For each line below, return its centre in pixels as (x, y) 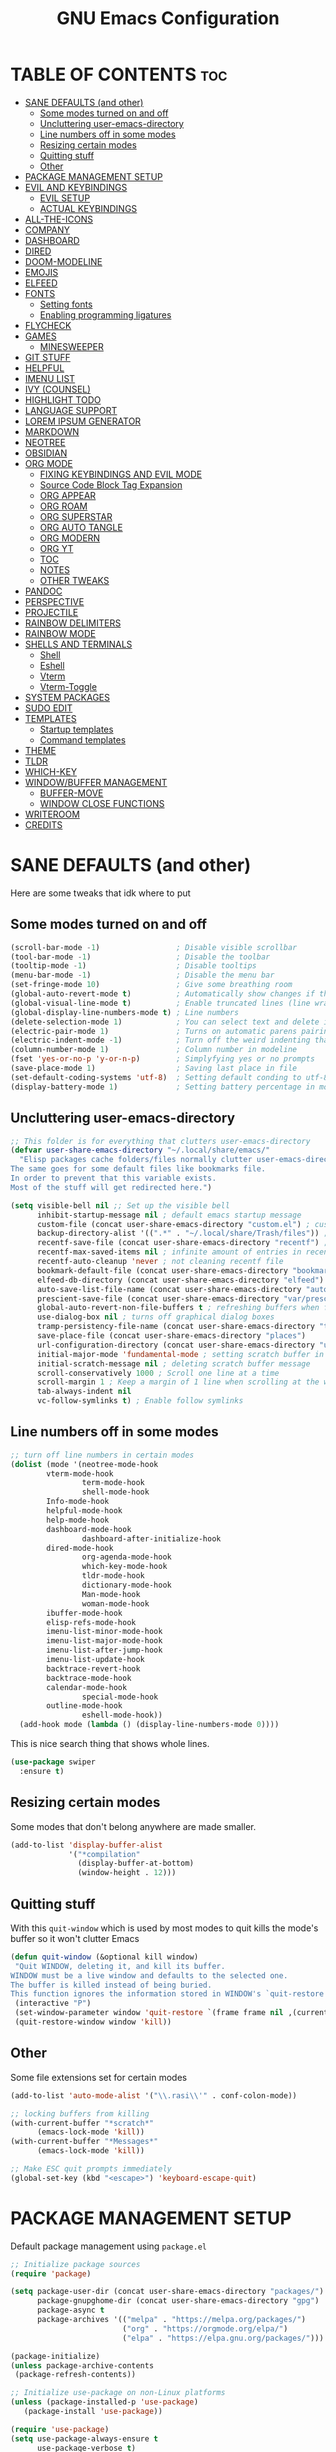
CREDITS (43, 824)
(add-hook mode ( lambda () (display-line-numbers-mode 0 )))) (149, 1725)
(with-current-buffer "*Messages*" (84, 2142)
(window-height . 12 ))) (127, 1873)
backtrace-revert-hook (93, 1668)
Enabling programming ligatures (105, 314)
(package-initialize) (55, 2356)
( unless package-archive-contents (82, 2365)
